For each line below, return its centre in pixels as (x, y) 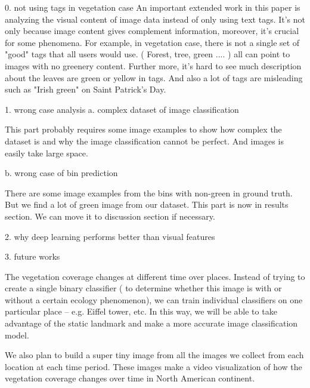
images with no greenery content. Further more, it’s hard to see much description (153, 65)
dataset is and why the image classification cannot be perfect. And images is (144, 141)
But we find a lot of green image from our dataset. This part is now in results (147, 204)
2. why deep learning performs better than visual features (110, 236)
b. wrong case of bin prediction (61, 173)
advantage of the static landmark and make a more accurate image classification (151, 323)
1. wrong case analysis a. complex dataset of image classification (122, 109)
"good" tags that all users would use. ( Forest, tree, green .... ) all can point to (148, 54)
